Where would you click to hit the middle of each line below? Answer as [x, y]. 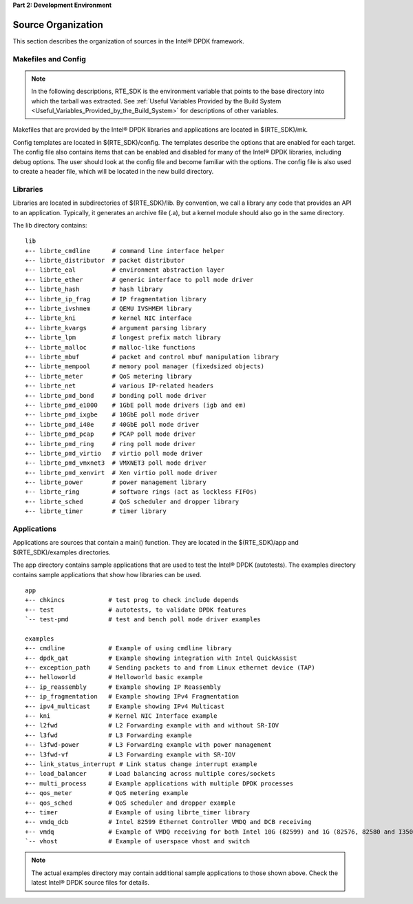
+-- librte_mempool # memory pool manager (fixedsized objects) [145, 366]
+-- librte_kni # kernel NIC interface [108, 318]
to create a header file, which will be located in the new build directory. [113, 171]
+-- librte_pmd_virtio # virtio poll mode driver [114, 453]
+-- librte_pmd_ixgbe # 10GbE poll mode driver [112, 415]
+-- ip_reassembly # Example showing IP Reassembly [123, 687]
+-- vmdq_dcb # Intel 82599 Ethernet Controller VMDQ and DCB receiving [168, 822]
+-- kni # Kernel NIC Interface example [121, 716]
